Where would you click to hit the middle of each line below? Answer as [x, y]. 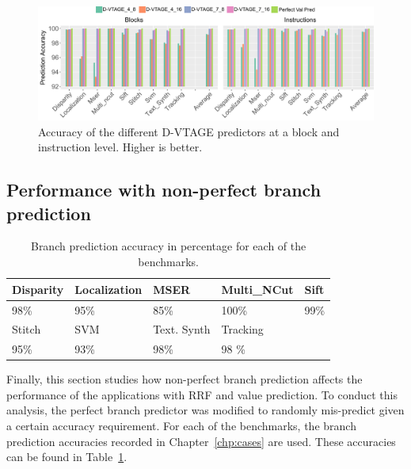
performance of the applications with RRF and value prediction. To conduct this [202, 394]
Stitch [27, 329]
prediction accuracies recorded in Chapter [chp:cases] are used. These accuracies [201, 441]
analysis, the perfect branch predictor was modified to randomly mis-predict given [205, 410]
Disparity [38, 289]
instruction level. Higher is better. [120, 147]
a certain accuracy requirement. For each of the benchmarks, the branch [181, 426]
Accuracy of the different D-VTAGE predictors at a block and [189, 131]
